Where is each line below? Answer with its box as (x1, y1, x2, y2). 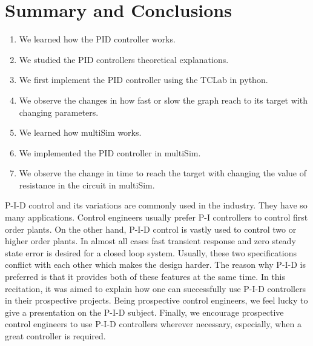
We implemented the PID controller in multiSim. (19, 146, 201, 159)
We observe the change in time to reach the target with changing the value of (19, 167, 307, 179)
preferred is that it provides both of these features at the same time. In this (5, 270, 286, 283)
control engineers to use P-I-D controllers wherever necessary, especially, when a (5, 318, 301, 330)
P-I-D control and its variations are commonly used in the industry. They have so (5, 199, 308, 211)
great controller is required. (5, 330, 106, 342)
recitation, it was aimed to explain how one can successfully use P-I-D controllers (5, 282, 306, 294)
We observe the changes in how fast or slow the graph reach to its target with (19, 93, 308, 106)
